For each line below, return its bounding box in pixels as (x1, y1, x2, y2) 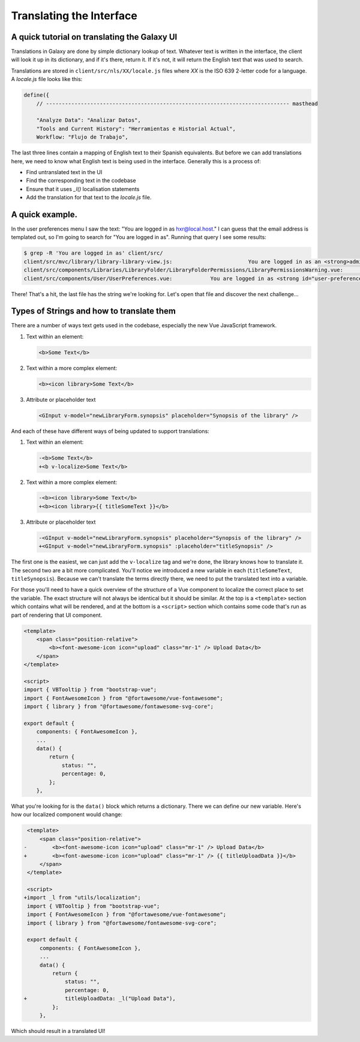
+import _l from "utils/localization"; (23, 894, 141, 901)
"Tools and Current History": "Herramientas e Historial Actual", (36, 125, 236, 132)
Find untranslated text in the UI (26, 168, 103, 175)
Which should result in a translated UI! (11, 1027, 106, 1034)
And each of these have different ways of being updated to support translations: (11, 427, 209, 435)
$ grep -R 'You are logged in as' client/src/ (23, 250, 163, 256)
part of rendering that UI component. (11, 611, 103, 619)
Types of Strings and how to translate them (11, 306, 176, 317)
